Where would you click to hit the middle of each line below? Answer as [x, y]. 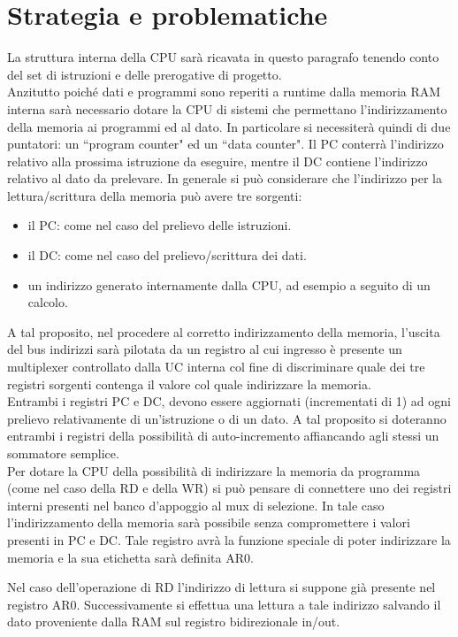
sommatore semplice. [63, 453]
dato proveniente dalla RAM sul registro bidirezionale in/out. [174, 622]
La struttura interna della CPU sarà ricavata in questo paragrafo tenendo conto [223, 57]
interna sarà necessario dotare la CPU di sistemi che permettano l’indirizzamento [227, 108]
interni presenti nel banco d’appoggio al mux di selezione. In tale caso [196, 505]
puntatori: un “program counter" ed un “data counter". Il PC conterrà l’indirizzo [225, 144]
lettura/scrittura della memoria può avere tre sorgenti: [155, 195]
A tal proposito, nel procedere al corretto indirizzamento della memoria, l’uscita [224, 331]
